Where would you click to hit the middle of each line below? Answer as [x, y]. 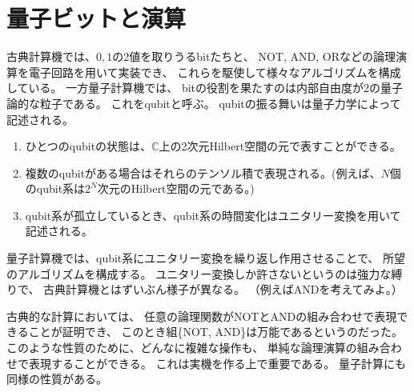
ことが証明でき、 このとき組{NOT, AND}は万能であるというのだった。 [216, 332]
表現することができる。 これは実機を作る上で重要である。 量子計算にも [217, 363]
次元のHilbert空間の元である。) [176, 188]
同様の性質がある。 [57, 379]
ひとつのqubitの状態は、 [88, 146]
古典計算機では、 [51, 56]
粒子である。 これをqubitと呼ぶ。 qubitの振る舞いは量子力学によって [220, 103]
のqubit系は [55, 188]
